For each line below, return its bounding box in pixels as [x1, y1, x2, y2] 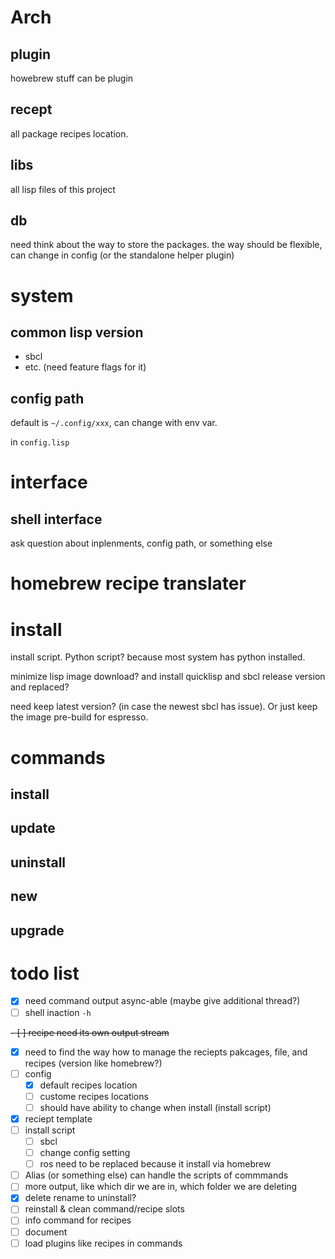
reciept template [24, 1112, 93, 1125]
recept [10, 101, 53, 118]
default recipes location [39, 1079, 138, 1091]
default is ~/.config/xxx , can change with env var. [10, 417, 218, 429]
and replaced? [10, 681, 70, 693]
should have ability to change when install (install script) [39, 1101, 272, 1113]
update [10, 820, 56, 837]
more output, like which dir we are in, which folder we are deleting [24, 1181, 298, 1193]
